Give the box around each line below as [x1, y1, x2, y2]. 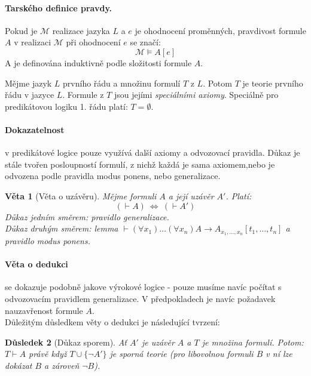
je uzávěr [141, 335, 175, 348]
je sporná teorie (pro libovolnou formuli [109, 347, 254, 360]
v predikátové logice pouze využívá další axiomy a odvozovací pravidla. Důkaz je [5, 146, 300, 159]
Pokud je [5, 24, 38, 36]
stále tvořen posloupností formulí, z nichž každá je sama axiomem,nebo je [5, 158, 275, 170]
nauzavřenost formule [5, 304, 83, 316]
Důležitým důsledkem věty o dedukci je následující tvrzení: [5, 316, 220, 328]
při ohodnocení [66, 36, 121, 48]
